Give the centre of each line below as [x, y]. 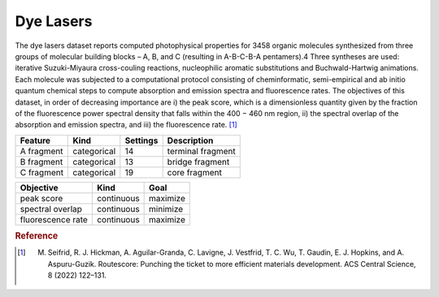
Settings [141, 140]
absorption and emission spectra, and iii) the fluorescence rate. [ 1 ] [126, 125]
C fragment [42, 172]
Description [190, 140]
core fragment [195, 172]
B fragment [41, 161]
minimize [166, 209]
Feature [35, 140]
